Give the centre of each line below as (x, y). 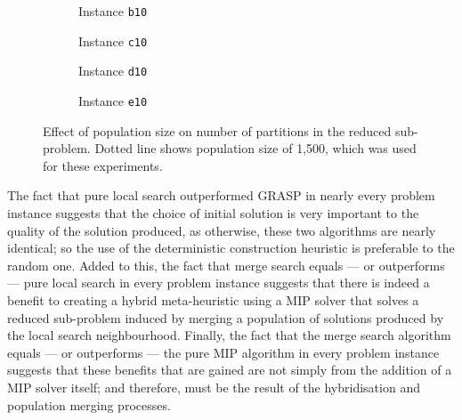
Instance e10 (113, 100)
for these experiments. (103, 165)
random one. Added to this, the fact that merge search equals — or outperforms (226, 265)
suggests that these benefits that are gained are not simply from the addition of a (230, 370)
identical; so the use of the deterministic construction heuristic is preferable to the (231, 248)
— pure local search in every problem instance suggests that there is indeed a (219, 283)
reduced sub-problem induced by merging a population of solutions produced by (226, 317)
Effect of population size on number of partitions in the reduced (217, 130)
